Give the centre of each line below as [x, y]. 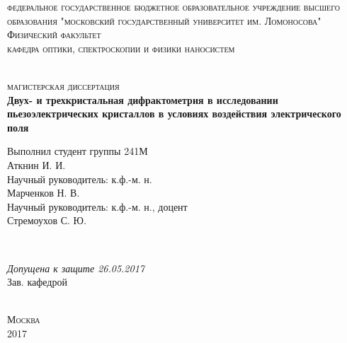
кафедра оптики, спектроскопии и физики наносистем [121, 48]
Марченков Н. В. [44, 193]
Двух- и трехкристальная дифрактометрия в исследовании [143, 99]
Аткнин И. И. [36, 164]
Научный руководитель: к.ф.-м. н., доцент [97, 206]
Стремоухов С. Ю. [47, 220]
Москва [24, 319]
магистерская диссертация [63, 85]
